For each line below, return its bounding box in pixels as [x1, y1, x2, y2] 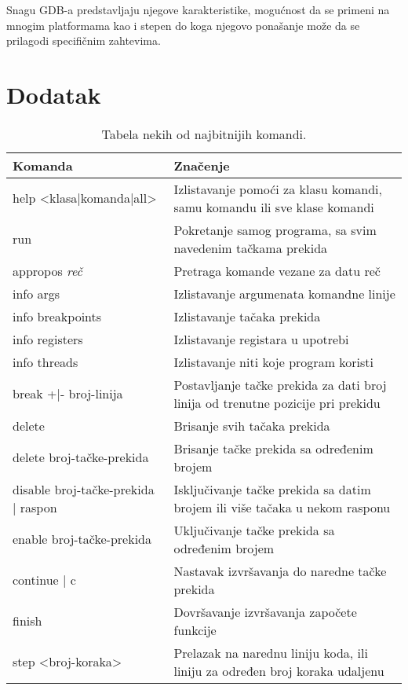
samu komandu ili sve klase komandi [173, 197, 374, 216]
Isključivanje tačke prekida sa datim [173, 479, 371, 498]
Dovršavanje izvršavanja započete [173, 602, 357, 621]
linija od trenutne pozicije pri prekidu [173, 393, 381, 412]
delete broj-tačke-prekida [13, 448, 149, 467]
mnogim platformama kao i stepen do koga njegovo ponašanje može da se [6, 17, 360, 33]
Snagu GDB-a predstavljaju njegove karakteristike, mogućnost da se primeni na [6, 2, 390, 17]
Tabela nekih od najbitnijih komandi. [101, 124, 307, 143]
